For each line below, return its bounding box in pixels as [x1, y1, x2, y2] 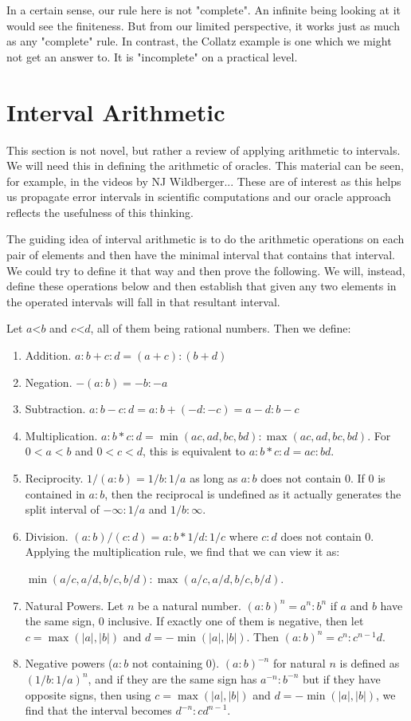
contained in [25, 485, 85, 502]
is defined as [339, 655, 400, 672]
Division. [25, 527, 68, 544]
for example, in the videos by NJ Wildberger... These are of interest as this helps [6, 172, 401, 189]
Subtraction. [25, 400, 86, 417]
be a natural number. [137, 597, 241, 613]
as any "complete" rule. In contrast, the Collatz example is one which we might [6, 33, 392, 49]
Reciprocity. [25, 470, 84, 486]
